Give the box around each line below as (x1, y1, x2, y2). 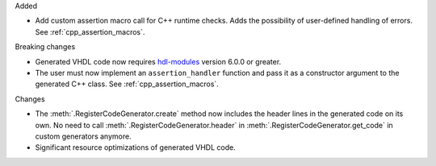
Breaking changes (15, 42, 76, 52)
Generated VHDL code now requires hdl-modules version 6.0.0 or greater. (35, 56, 282, 66)
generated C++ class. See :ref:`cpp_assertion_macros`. (35, 79, 220, 89)
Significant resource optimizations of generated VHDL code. (35, 143, 236, 152)
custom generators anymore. (35, 131, 132, 141)
